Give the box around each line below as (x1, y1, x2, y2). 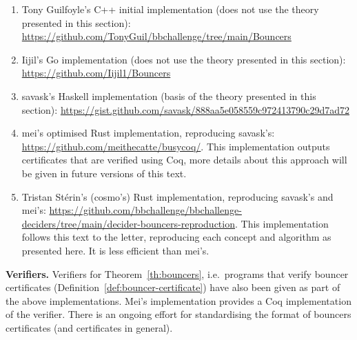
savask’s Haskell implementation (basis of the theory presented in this (21, 88, 316, 103)
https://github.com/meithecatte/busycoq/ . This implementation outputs (21, 139, 330, 153)
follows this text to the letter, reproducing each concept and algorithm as (21, 230, 331, 244)
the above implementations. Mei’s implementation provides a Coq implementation (6, 293, 351, 308)
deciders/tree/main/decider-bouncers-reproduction (21, 216, 235, 230)
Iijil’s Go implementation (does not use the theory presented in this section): (21, 52, 346, 66)
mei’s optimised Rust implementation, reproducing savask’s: (21, 126, 275, 140)
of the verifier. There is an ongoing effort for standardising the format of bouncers (6, 307, 351, 321)
